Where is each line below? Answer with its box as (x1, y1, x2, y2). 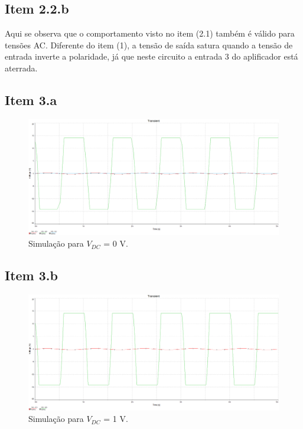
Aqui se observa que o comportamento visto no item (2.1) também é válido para (5, 27, 295, 40)
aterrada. (5, 61, 38, 74)
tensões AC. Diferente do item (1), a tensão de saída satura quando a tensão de (5, 38, 293, 51)
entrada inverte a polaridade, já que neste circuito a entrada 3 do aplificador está (5, 50, 298, 63)
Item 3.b (5, 266, 58, 284)
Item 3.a (5, 90, 57, 109)
